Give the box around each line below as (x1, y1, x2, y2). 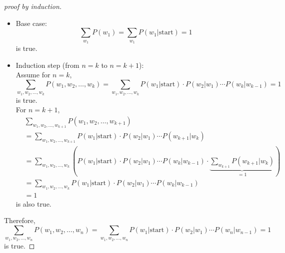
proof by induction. (4, 1, 62, 11)
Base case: (15, 17, 47, 28)
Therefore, (4, 215, 35, 226)
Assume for (15, 69, 50, 80)
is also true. (15, 198, 51, 209)
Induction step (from (15, 59, 79, 70)
